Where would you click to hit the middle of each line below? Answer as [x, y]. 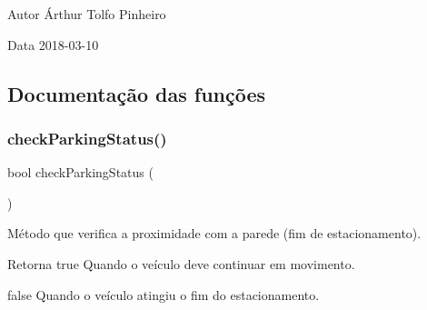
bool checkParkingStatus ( [80, 172]
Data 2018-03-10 [53, 44]
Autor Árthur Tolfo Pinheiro [87, 14]
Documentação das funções [137, 93]
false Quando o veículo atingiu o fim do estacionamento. [164, 294]
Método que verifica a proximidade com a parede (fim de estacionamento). [214, 233]
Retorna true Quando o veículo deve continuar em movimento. [181, 263]
